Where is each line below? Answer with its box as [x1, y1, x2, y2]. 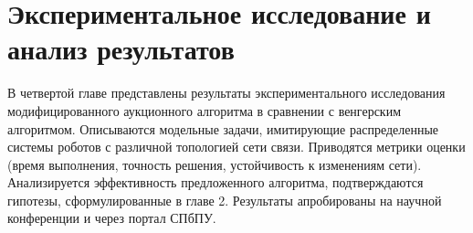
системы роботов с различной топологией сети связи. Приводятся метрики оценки [7, 137, 466, 156]
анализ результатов [7, 30, 235, 68]
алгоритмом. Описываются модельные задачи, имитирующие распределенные [7, 119, 439, 138]
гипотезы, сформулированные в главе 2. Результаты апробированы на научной [7, 190, 442, 209]
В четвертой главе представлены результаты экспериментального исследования [7, 83, 446, 102]
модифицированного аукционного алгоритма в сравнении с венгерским [7, 101, 401, 120]
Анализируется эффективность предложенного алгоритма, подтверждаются [7, 173, 424, 192]
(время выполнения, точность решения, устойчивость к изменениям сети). [7, 154, 422, 174]
